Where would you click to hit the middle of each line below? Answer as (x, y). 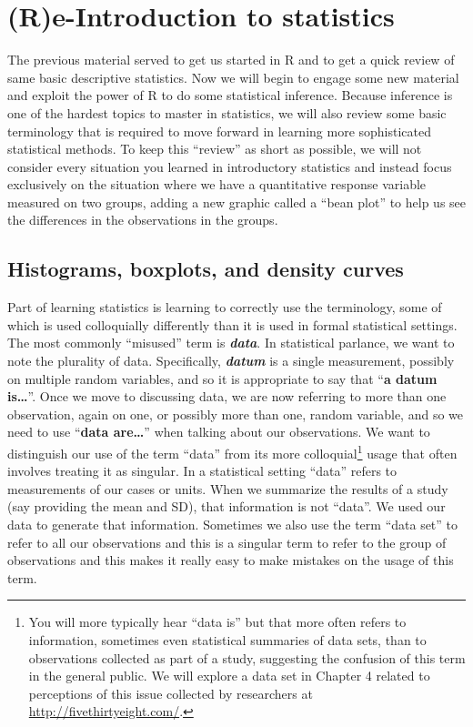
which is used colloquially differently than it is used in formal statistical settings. (232, 324)
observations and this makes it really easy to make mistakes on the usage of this (231, 560)
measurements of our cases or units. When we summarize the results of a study (228, 488)
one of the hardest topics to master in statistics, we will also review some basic (227, 112)
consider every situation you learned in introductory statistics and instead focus (230, 166)
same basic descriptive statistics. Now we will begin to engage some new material (233, 77)
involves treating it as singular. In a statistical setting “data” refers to (202, 471)
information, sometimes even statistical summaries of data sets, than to (227, 640)
